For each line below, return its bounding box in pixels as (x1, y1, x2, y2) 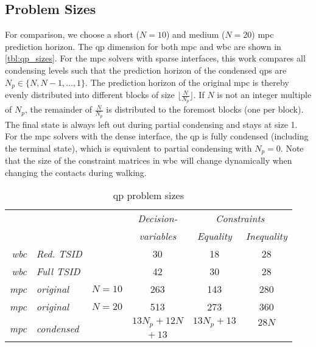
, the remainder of (24, 103, 93, 116)
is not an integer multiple (217, 88, 312, 101)
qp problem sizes (113, 188, 184, 203)
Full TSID (36, 264, 80, 279)
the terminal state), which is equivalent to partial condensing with (5, 141, 252, 154)
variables (139, 229, 177, 244)
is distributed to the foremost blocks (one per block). (106, 103, 304, 116)
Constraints (216, 211, 265, 226)
